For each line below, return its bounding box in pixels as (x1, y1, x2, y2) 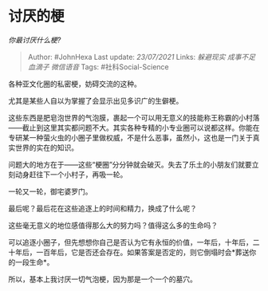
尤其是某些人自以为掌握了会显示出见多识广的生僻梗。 (8, 96, 183, 105)
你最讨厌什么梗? (8, 35, 61, 45)
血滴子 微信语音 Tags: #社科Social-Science (27, 61, 169, 72)
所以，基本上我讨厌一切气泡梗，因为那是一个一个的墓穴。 (8, 274, 197, 284)
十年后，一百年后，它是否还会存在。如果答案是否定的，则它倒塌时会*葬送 (8, 247, 250, 257)
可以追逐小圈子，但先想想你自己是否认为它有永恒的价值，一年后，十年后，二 (8, 237, 260, 247)
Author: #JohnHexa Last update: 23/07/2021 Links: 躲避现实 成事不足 (27, 52, 256, 61)
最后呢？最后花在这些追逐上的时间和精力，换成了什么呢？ (8, 203, 197, 213)
